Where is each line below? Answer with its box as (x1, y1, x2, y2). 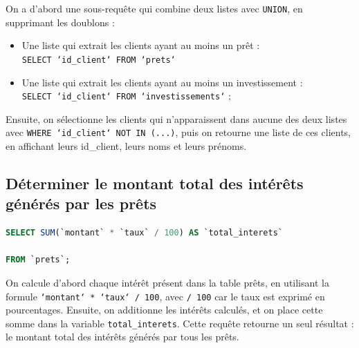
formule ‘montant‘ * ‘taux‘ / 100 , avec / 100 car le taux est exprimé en (6, 289, 325, 303)
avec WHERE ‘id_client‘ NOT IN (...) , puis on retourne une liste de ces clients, (6, 125, 351, 139)
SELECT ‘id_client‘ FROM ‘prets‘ (21, 55, 176, 65)
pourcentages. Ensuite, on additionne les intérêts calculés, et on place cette (6, 302, 323, 317)
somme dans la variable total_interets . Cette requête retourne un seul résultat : (6, 316, 354, 330)
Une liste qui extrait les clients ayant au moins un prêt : (21, 38, 260, 52)
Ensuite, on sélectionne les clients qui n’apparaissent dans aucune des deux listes (6, 111, 347, 126)
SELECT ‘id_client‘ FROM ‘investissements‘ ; (21, 88, 231, 103)
